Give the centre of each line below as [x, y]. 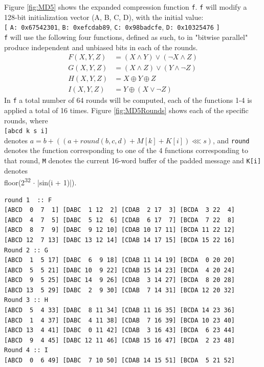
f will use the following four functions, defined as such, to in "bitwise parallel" [126, 37]
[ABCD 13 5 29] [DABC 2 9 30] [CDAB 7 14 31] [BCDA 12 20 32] [120, 290]
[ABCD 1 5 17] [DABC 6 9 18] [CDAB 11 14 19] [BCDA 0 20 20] [120, 260]
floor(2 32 [17, 181]
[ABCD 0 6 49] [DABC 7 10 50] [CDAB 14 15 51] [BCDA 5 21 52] [120, 361]
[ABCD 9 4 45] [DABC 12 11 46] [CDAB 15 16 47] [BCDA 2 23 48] [120, 340]
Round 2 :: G [26, 250]
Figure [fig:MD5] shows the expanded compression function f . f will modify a [126, 7]
